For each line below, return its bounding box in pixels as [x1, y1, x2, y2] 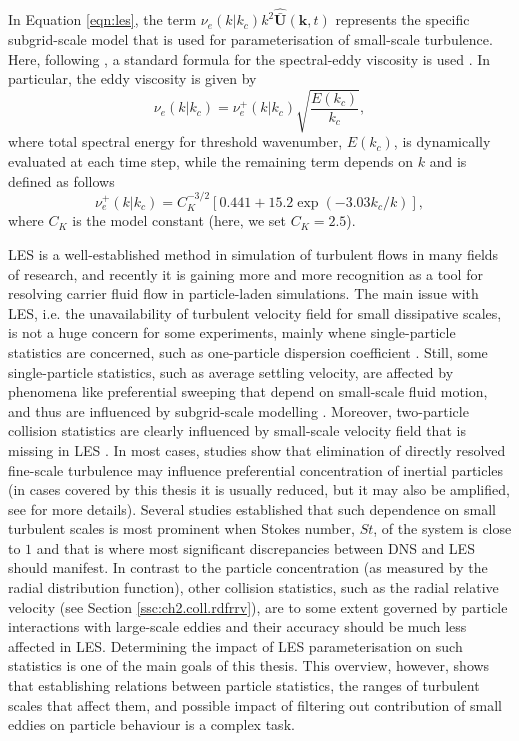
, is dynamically [393, 131, 491, 152]
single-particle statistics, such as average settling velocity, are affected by [8, 361, 454, 382]
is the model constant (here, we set [72, 210, 286, 231]
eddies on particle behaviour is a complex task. [8, 714, 295, 735]
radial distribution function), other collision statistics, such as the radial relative [8, 577, 499, 598]
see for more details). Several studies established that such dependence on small [8, 498, 496, 519]
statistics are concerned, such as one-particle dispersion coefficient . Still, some [8, 341, 488, 362]
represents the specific [335, 9, 470, 30]
